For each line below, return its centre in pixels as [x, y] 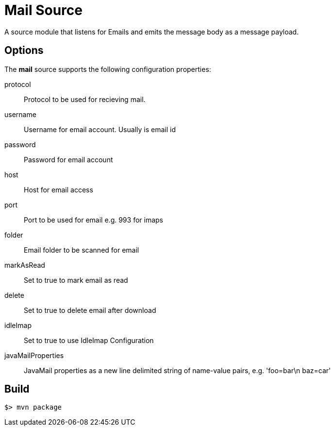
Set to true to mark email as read [76, 280]
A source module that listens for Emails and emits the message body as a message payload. [152, 32]
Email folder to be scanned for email [82, 250]
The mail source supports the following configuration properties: [108, 69]
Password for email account [68, 159]
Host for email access [58, 189]
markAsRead [25, 265]
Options [24, 51]
